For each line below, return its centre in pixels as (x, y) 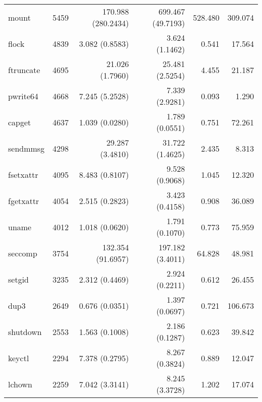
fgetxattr (24, 200)
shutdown (25, 331)
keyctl (19, 358)
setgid (18, 279)
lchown (20, 384)
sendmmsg (26, 148)
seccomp (23, 253)
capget (20, 122)
